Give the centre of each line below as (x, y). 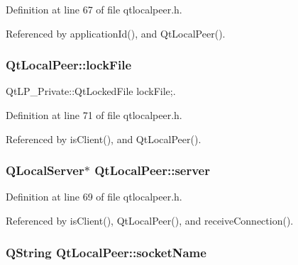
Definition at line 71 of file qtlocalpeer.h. (94, 115)
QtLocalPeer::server (152, 170)
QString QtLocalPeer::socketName (106, 252)
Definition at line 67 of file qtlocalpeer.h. (94, 9)
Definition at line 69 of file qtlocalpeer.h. (94, 197)
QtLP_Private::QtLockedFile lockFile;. (91, 91)
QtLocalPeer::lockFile (69, 65)
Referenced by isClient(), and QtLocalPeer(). (104, 139)
